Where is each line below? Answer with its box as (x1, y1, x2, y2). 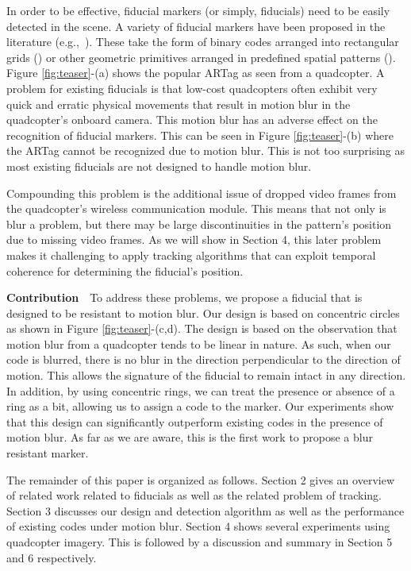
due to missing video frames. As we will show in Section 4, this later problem (6, 231, 382, 248)
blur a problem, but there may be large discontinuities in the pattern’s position (6, 215, 392, 232)
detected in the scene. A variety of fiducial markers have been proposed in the (6, 17, 386, 34)
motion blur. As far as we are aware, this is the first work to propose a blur (6, 429, 373, 446)
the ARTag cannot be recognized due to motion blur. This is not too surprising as (6, 142, 405, 159)
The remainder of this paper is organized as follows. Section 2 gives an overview (6, 471, 394, 488)
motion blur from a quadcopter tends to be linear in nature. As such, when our (6, 335, 391, 352)
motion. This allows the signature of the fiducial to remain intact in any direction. (6, 367, 406, 384)
